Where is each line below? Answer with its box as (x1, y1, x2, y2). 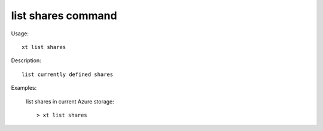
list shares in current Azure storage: (26, 98, 115, 105)
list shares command (11, 9, 117, 22)
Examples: (11, 84, 37, 92)
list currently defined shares (22, 71, 114, 78)
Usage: (11, 30, 29, 37)
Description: (11, 57, 41, 64)
